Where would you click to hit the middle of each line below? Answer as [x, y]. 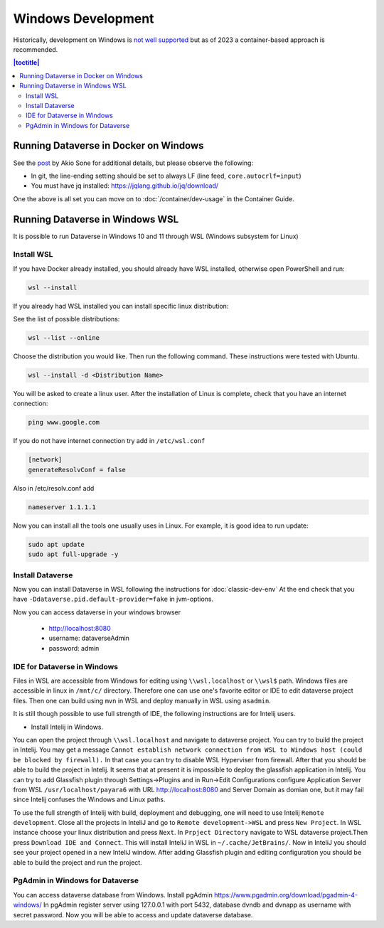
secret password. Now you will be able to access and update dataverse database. [133, 914]
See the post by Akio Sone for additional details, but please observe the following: [133, 163]
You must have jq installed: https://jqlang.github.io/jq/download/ [125, 186]
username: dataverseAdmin [89, 638]
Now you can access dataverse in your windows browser [97, 612]
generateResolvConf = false [77, 470]
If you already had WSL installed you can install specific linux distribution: [121, 306]
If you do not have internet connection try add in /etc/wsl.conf [109, 441]
